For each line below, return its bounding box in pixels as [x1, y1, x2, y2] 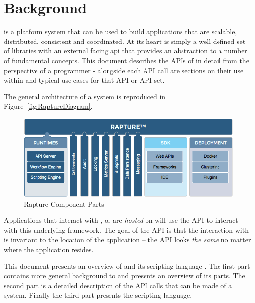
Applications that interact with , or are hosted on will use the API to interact [4, 215, 238, 225]
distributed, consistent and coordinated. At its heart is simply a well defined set [4, 36, 246, 46]
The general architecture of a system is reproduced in [4, 91, 166, 101]
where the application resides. [4, 244, 94, 254]
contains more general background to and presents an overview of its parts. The [4, 270, 245, 281]
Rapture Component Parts [24, 198, 104, 209]
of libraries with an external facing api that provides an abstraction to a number [4, 45, 247, 56]
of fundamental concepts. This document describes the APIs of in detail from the [4, 55, 249, 65]
